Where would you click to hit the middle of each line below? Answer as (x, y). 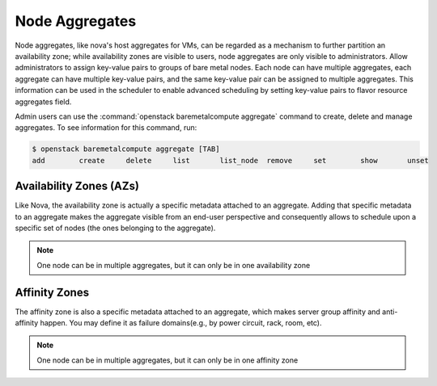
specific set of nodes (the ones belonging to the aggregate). (115, 228)
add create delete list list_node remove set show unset (230, 160)
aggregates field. (43, 102)
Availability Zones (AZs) (77, 186)
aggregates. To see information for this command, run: (106, 128)
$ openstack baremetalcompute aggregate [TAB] (126, 149)
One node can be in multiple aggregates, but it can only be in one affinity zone (168, 360)
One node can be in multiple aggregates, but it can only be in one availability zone (174, 265)
